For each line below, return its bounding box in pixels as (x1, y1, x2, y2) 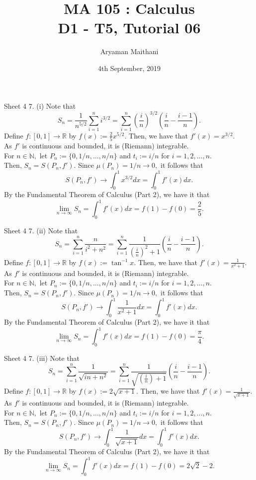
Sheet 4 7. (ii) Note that (4, 225, 78, 236)
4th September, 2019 (97, 63, 161, 73)
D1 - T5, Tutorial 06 (58, 17, 201, 38)
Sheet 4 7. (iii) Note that (4, 352, 80, 363)
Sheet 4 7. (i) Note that (4, 100, 76, 111)
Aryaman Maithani (100, 46, 159, 57)
